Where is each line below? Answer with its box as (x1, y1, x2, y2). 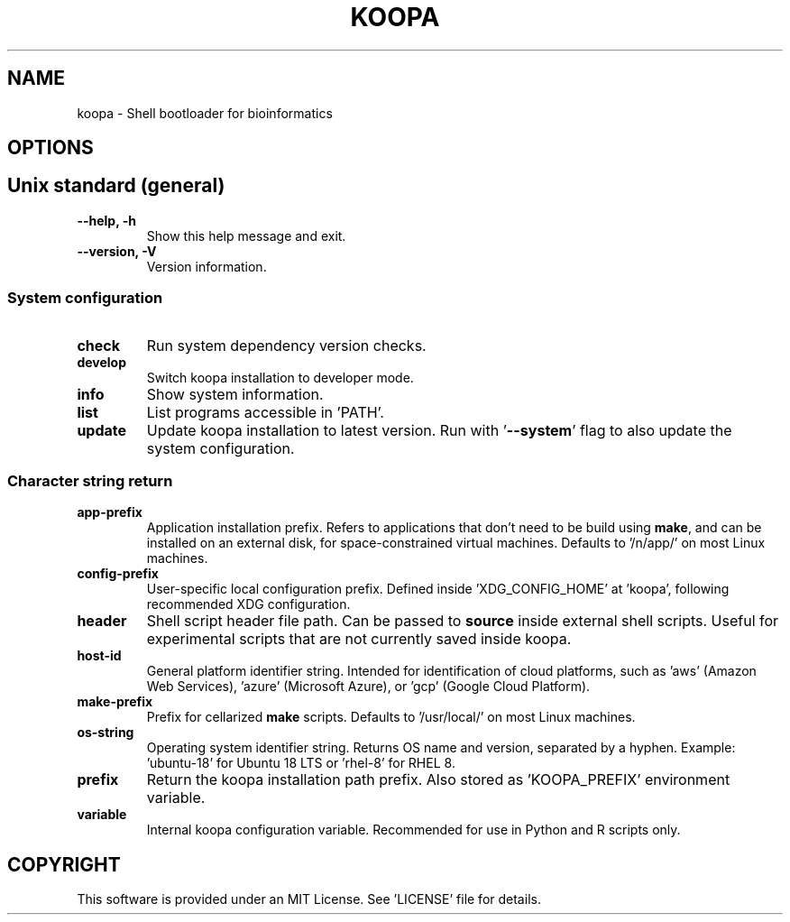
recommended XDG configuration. (146, 596, 351, 613)
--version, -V (77, 243, 157, 259)
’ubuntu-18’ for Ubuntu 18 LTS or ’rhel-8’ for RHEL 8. (146, 755, 455, 771)
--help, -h (77, 212, 136, 228)
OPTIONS (7, 136, 94, 160)
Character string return (7, 471, 173, 490)
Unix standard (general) (7, 174, 225, 198)
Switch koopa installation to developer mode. (146, 369, 414, 385)
